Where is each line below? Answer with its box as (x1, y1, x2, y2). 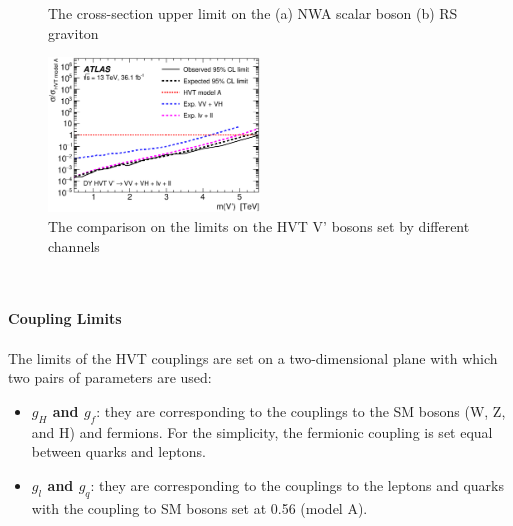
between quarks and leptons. (31, 441, 206, 462)
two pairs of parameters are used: (8, 367, 212, 388)
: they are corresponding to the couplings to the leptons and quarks (90, 474, 504, 495)
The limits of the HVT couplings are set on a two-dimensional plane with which (8, 347, 498, 368)
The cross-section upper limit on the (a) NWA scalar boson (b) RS (48, 3, 458, 23)
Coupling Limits (8, 308, 122, 329)
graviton (48, 22, 99, 43)
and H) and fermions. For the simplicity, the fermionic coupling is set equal (31, 421, 493, 442)
